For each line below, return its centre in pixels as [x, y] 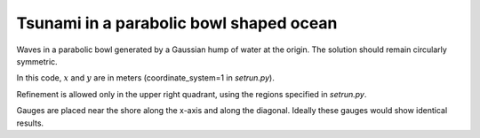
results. [30, 123]
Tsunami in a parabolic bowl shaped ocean [177, 23]
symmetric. [37, 61]
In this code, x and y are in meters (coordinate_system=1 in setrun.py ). [145, 78]
